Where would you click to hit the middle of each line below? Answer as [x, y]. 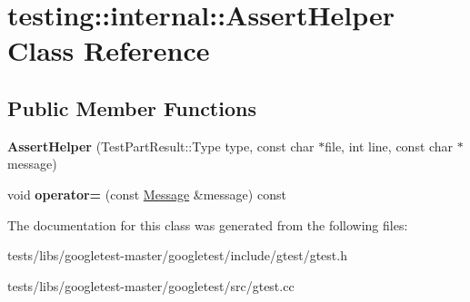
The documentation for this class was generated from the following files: [208, 224]
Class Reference [109, 50]
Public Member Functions [132, 107]
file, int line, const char [389, 146]
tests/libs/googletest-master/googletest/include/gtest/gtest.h [177, 255]
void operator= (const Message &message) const [147, 194]
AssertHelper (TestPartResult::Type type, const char [161, 146]
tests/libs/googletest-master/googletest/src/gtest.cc [151, 285]
